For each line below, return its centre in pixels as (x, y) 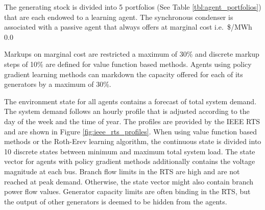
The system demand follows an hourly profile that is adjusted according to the (127, 111)
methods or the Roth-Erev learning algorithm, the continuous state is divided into (133, 141)
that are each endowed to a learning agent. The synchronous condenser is (119, 17)
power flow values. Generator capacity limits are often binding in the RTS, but (127, 191)
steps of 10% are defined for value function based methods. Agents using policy (128, 64)
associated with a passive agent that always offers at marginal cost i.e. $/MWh (128, 27)
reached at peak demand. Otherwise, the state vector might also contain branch (129, 181)
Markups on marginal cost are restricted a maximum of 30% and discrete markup (132, 54)
